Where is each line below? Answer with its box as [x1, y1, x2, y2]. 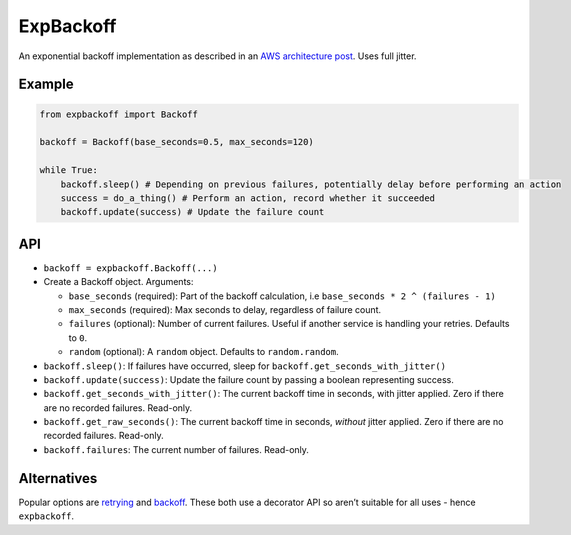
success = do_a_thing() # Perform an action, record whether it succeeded [60, 192, 435, 204]
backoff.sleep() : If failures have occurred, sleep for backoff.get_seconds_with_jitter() [43, 360, 447, 372]
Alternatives [18, 470, 98, 487]
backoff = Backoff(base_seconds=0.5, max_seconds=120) [39, 136, 314, 148]
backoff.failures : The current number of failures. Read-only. [43, 443, 310, 455]
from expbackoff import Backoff [39, 108, 199, 120]
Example [18, 76, 74, 93]
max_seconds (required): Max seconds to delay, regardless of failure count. [68, 303, 382, 315]
